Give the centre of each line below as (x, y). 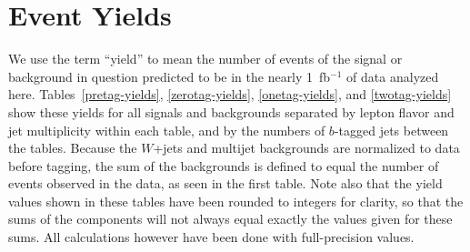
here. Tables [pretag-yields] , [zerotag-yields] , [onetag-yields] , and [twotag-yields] (230, 94)
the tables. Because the (73, 148)
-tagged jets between (391, 130)
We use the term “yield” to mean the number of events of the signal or (205, 59)
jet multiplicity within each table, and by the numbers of (167, 130)
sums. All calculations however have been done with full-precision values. (211, 237)
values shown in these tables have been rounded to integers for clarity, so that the (236, 201)
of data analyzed (393, 76)
